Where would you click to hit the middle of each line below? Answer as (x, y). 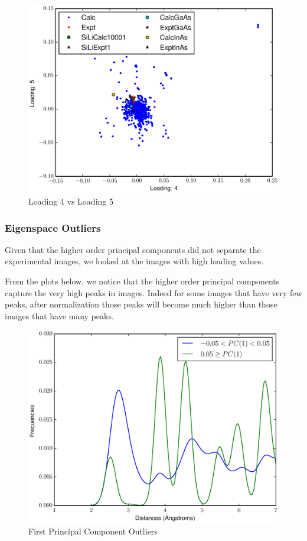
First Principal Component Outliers (93, 531)
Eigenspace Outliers (53, 227)
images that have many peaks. (59, 315)
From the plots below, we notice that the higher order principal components (142, 281)
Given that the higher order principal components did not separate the (133, 249)
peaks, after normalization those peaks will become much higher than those (141, 304)
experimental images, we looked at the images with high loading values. (134, 261)
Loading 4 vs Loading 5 (71, 201)
